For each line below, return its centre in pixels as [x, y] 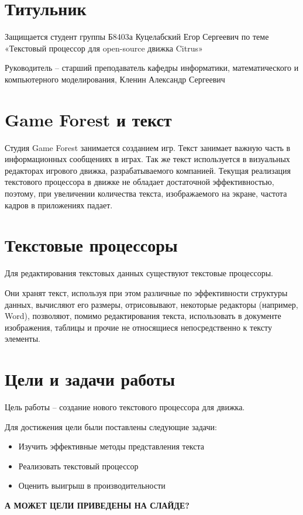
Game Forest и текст [88, 119]
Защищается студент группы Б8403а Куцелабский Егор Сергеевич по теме [137, 37]
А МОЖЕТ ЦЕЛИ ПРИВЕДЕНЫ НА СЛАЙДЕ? [97, 505]
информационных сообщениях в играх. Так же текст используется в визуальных [147, 159]
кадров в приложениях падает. [59, 205]
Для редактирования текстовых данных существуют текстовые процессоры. [139, 273]
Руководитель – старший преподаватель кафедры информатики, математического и [152, 68]
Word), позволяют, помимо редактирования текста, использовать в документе [143, 316]
